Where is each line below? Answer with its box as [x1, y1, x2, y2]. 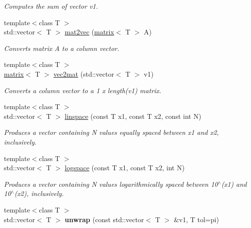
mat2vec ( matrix [65, 27, 114, 37]
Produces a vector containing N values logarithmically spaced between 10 [4, 179, 218, 189]
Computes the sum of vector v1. [4, 1, 98, 11]
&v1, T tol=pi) [173, 214, 219, 224]
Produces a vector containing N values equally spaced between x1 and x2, [4, 127, 219, 137]
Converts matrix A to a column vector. [4, 43, 119, 53]
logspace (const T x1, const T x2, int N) [65, 163, 185, 173]
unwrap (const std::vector [65, 214, 144, 224]
